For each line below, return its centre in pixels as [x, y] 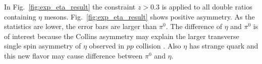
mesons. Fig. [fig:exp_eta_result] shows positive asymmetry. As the [149, 16]
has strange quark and [224, 46]
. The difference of [194, 26]
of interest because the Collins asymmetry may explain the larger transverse [122, 36]
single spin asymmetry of [43, 46]
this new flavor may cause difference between [73, 55]
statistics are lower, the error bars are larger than [81, 26]
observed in [107, 46]
